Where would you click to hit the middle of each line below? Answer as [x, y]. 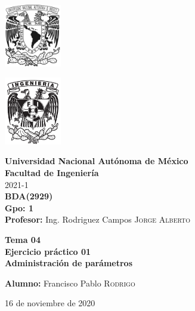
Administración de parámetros [69, 263]
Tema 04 [23, 239]
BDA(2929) [29, 196]
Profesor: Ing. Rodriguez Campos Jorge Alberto [97, 219]
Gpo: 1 [19, 207]
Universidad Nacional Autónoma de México [97, 161]
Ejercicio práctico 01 [48, 251]
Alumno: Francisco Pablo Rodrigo [70, 283]
